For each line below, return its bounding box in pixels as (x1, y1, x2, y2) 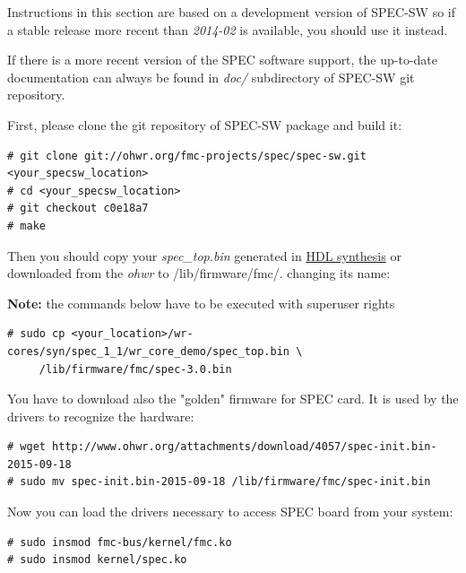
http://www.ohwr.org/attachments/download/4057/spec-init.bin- (52, 440, 437, 454)
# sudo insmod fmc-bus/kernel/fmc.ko (7, 535, 232, 549)
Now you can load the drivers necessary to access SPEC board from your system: (7, 502, 453, 521)
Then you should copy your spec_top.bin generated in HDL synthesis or (7, 246, 401, 265)
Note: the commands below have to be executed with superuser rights (7, 293, 395, 312)
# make (7, 219, 46, 232)
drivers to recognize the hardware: (7, 406, 194, 425)
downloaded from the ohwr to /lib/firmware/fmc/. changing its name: (7, 264, 391, 282)
